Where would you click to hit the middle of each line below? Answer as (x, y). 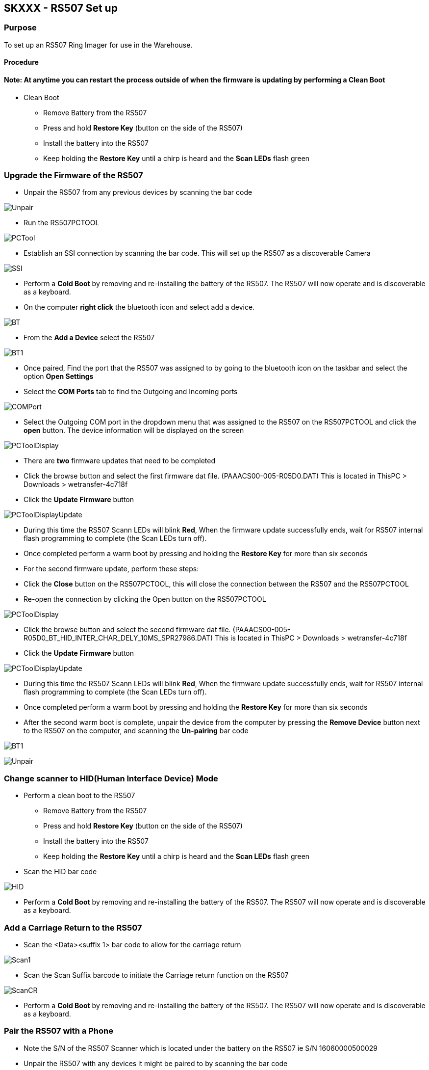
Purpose (20, 28)
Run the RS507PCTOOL (62, 223)
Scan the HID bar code (60, 872)
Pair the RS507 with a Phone (59, 1031)
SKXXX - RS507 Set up (61, 8)
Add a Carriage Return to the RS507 (73, 927)
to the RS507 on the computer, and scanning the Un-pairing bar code (136, 731)
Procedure (21, 62)
